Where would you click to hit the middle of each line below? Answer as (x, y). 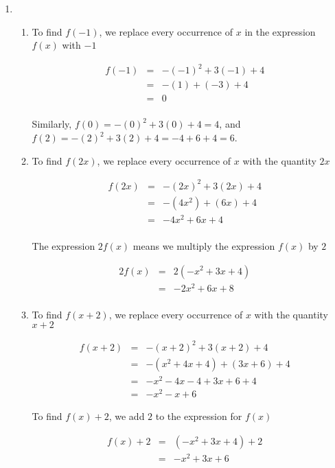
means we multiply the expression (204, 245)
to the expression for (199, 416)
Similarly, (52, 124)
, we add (127, 416)
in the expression (280, 31)
